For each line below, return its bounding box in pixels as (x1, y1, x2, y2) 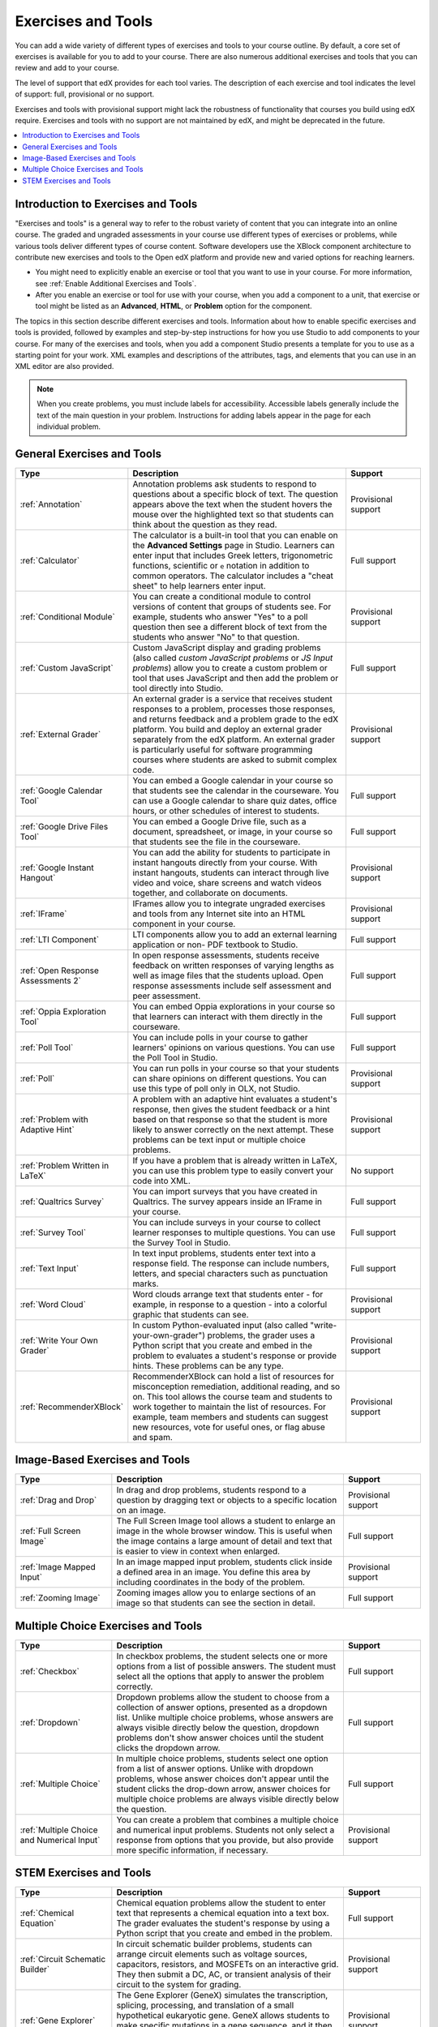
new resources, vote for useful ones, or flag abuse (132, 1421, 325, 1433)
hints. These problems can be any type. (132, 1360, 284, 1371)
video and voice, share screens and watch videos (132, 876, 322, 888)
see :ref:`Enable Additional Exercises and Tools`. (35, 278, 197, 288)
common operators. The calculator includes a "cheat (132, 570, 334, 581)
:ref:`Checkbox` (19, 1665, 80, 1677)
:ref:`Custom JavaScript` (19, 662, 114, 673)
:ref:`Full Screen (19, 1525, 81, 1536)
